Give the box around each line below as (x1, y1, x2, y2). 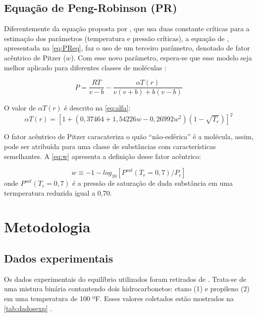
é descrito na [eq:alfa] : (64, 103, 131, 113)
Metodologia (4, 216, 91, 237)
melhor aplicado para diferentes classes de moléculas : (4, 62, 166, 72)
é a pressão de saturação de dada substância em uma (72, 178, 233, 188)
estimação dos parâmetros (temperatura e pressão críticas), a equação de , (4, 33, 229, 43)
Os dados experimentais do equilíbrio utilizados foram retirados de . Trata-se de (4, 273, 247, 284)
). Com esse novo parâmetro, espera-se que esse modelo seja (71, 52, 252, 62)
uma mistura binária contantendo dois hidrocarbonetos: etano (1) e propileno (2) (4, 283, 250, 294)
